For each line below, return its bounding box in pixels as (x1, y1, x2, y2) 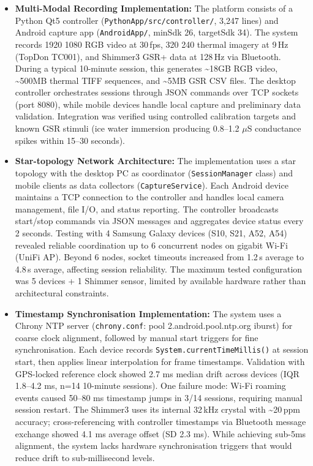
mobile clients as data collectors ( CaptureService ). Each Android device (15, 178, 288, 191)
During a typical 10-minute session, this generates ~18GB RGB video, (15, 62, 278, 75)
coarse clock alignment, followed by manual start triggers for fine (15, 331, 258, 344)
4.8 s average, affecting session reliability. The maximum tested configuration (15, 262, 303, 275)
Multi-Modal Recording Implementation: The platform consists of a (15, 2, 293, 14)
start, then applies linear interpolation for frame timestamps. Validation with (15, 355, 305, 367)
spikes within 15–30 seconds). (15, 133, 125, 146)
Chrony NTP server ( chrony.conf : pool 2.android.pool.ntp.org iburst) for (15, 319, 293, 332)
